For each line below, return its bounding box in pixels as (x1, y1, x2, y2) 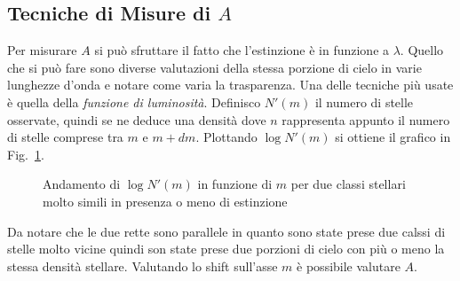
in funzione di (197, 175, 273, 193)
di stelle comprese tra (7, 128, 123, 146)
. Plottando (195, 128, 258, 146)
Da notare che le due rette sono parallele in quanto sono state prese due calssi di (7, 222, 446, 240)
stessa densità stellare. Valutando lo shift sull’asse (7, 256, 278, 275)
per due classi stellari (290, 175, 406, 193)
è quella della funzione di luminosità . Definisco (7, 92, 261, 111)
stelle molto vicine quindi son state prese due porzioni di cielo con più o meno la (7, 239, 445, 258)
